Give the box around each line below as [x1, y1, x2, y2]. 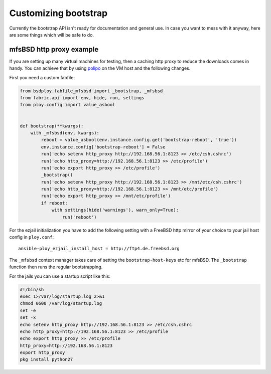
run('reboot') [62, 214, 97, 220]
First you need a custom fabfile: [9, 74, 75, 80]
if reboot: [41, 200, 68, 206]
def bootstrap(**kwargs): [20, 123, 84, 129]
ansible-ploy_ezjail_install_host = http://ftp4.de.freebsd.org [18, 246, 180, 252]
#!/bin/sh [20, 286, 44, 292]
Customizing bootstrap [9, 8, 108, 19]
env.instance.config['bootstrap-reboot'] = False [41, 144, 166, 150]
